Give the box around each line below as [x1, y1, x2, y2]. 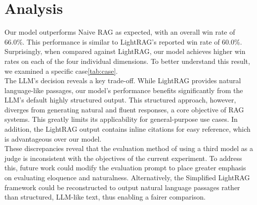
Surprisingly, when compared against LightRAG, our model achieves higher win [4, 46, 246, 56]
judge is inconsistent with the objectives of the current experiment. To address [4, 153, 242, 163]
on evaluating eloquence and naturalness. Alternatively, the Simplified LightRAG [4, 172, 250, 183]
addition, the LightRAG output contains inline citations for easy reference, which [4, 124, 251, 134]
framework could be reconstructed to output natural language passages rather [4, 182, 240, 192]
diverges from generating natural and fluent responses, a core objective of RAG [4, 104, 244, 114]
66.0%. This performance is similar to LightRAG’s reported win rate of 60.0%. [4, 36, 242, 47]
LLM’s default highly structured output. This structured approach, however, [4, 95, 236, 105]
